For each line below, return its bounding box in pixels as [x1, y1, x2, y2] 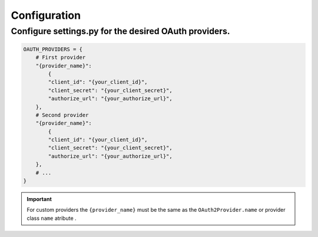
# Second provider [35, 112, 89, 118]
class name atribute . [26, 215, 77, 222]
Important [26, 196, 52, 203]
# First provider [35, 54, 86, 61]
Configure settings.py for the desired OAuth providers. [11, 26, 230, 36]
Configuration [11, 9, 81, 22]
